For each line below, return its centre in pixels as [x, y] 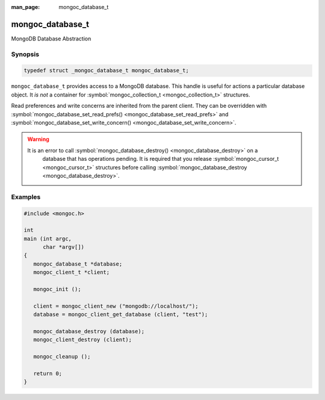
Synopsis [25, 54]
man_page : [26, 7]
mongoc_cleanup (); [62, 357]
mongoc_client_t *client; [72, 272]
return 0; [48, 373]
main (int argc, [48, 239]
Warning [38, 139]
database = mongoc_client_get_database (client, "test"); [121, 314]
